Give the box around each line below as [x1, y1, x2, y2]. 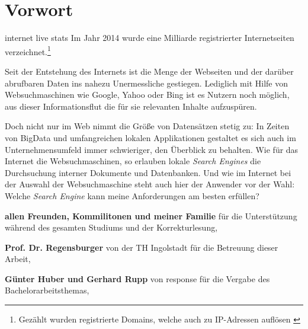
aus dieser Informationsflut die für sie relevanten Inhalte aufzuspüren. [5, 100, 257, 112]
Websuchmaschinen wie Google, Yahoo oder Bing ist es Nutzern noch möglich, [5, 88, 290, 101]
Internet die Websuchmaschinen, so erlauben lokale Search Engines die [5, 155, 261, 167]
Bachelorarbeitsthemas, [5, 284, 89, 296]
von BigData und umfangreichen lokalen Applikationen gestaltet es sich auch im [5, 131, 296, 143]
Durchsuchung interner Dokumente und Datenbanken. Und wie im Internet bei [5, 166, 291, 178]
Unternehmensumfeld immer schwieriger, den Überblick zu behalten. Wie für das [5, 143, 299, 155]
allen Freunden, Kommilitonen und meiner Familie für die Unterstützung [5, 209, 297, 222]
